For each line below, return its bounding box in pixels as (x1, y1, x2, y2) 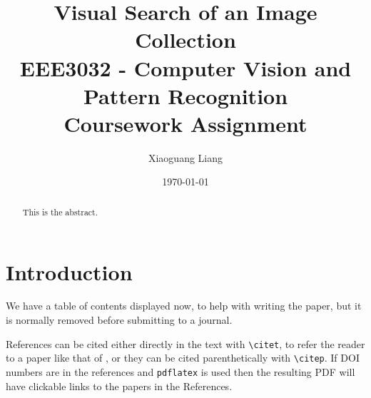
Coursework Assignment (63, 108, 308, 138)
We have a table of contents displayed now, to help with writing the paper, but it (6, 298, 362, 313)
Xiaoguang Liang (148, 150, 223, 165)
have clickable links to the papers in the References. (6, 378, 233, 393)
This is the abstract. (22, 205, 98, 218)
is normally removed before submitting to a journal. (6, 312, 233, 327)
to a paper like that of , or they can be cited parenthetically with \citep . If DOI (6, 350, 360, 365)
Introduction (6, 257, 133, 286)
